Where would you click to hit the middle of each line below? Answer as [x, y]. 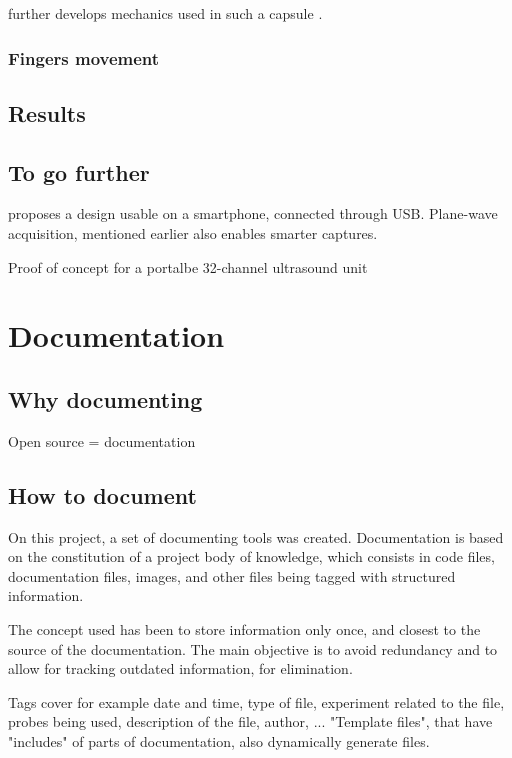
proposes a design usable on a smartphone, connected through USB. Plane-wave [253, 213]
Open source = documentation [102, 440]
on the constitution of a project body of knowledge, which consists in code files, [251, 556]
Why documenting [105, 398]
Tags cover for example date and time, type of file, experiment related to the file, [256, 701]
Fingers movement [84, 57]
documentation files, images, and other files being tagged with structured [232, 575]
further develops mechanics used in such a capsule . [165, 13]
